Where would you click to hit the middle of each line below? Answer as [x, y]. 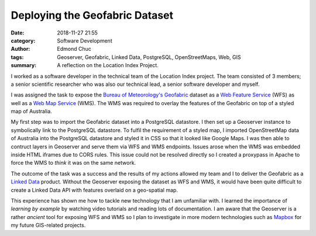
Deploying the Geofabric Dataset [92, 15]
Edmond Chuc [74, 49]
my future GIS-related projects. [48, 225]
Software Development [85, 40]
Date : [18, 33]
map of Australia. [31, 112]
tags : [17, 57]
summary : [24, 65]
